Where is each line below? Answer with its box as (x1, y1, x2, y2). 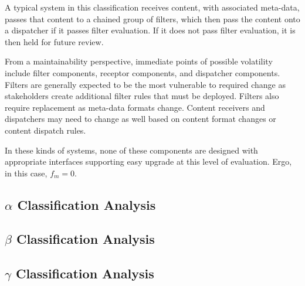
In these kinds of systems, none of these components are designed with (5, 144, 258, 156)
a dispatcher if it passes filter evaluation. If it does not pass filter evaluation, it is (5, 24, 296, 36)
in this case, (5, 166, 48, 179)
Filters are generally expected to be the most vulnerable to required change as (5, 78, 286, 90)
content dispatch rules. (5, 124, 86, 136)
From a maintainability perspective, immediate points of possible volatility (5, 55, 273, 67)
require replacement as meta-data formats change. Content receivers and (5, 101, 265, 113)
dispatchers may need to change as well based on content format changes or (5, 113, 276, 125)
